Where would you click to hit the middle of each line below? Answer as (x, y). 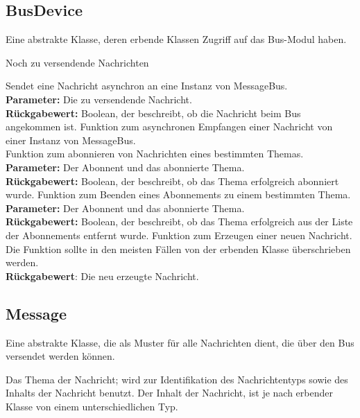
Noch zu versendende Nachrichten (77, 62)
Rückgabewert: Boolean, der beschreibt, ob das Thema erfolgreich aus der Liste (179, 221)
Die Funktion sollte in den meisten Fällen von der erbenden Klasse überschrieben (178, 249)
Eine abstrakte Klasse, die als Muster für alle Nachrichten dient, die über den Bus (180, 342)
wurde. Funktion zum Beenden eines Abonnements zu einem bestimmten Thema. (178, 194)
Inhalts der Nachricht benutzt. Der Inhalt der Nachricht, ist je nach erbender (169, 393)
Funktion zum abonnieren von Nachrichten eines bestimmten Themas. (155, 154)
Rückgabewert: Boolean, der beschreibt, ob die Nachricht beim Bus (153, 113)
